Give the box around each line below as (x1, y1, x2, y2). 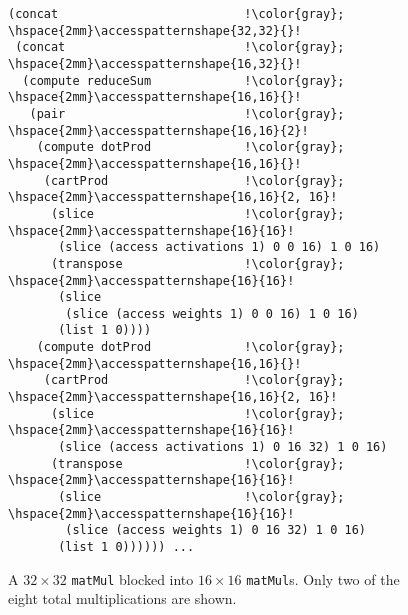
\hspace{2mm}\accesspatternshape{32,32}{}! (8, 23, 302, 38)
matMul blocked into (71, 568, 194, 589)
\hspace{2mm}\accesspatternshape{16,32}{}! (8, 56, 302, 71)
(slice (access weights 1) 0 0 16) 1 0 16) (65, 306, 359, 321)
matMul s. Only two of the (246, 568, 400, 589)
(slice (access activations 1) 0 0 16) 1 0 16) (58, 240, 381, 255)
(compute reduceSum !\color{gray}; (22, 73, 345, 88)
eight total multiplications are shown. (8, 588, 237, 609)
